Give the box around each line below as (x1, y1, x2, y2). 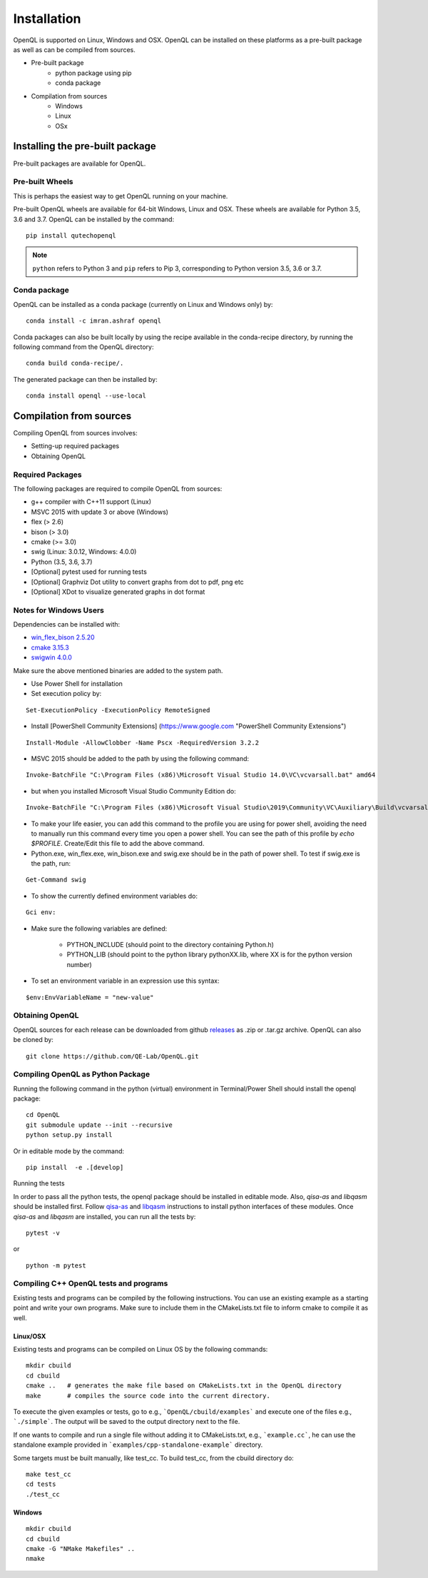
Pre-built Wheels (13, 177, 73, 187)
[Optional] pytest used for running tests (31, 567, 148, 576)
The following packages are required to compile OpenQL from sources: (13, 484, 223, 492)
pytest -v (26, 1228, 60, 1237)
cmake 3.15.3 (31, 643, 69, 652)
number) (66, 960, 92, 968)
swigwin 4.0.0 (31, 653, 73, 662)
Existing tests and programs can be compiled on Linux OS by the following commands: (13, 1345, 268, 1354)
